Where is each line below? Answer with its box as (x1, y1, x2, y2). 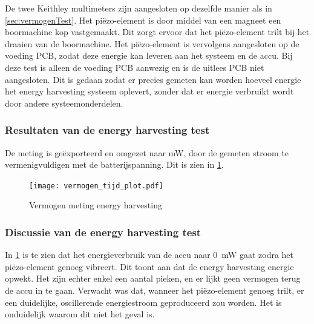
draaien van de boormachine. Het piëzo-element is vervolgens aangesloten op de (5, 37, 299, 50)
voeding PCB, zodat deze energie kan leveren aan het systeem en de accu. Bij (5, 49, 293, 62)
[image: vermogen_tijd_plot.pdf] (29, 181, 163, 190)
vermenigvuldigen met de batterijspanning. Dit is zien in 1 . (5, 158, 224, 171)
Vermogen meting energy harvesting (29, 199, 162, 211)
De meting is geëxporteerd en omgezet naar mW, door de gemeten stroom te (5, 146, 289, 159)
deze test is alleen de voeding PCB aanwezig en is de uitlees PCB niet (5, 61, 264, 73)
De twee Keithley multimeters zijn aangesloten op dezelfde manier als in (5, 2, 272, 14)
